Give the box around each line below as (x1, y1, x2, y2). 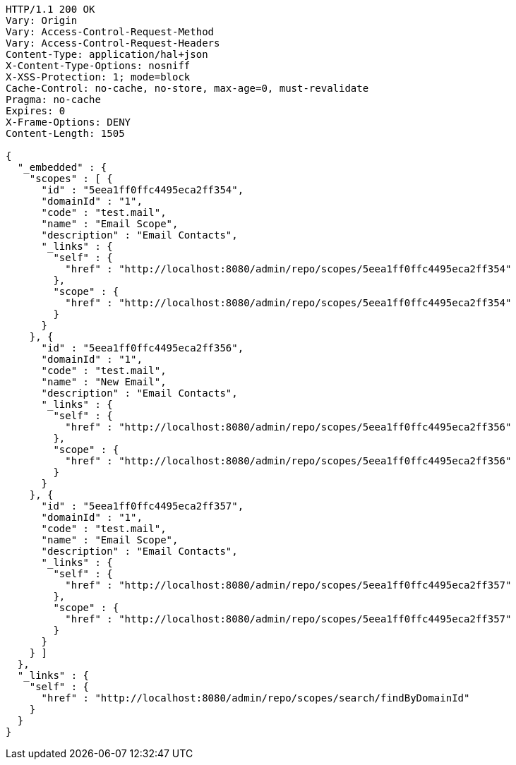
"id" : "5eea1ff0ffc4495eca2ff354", (41, 184, 244, 195)
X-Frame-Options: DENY (6, 116, 131, 128)
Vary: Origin (6, 15, 78, 26)
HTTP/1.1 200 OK (6, 4, 95, 15)
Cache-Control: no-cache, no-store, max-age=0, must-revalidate (6, 83, 369, 94)
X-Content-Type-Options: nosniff (6, 60, 191, 71)
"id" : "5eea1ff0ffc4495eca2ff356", (41, 342, 244, 354)
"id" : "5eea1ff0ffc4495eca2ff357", (41, 500, 244, 512)
